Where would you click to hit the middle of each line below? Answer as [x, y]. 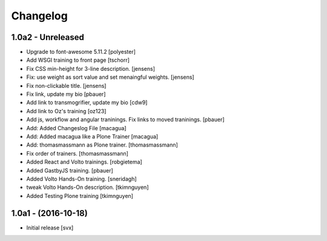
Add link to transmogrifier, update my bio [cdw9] [87, 102]
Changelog [39, 16]
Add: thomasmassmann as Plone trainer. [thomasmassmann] [102, 145]
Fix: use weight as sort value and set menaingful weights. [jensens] [110, 77]
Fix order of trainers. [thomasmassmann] [77, 153]
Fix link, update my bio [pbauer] [66, 94]
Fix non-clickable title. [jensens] [66, 85]
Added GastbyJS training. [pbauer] [70, 170]
